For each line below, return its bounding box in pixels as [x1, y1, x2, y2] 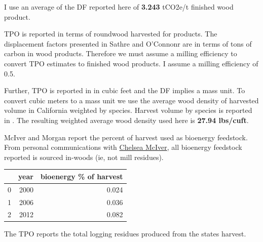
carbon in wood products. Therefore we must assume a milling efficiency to [4, 48, 237, 59]
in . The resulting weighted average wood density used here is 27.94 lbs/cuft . [4, 114, 249, 125]
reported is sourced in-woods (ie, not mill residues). [4, 151, 164, 162]
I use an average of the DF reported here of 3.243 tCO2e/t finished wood [4, 2, 234, 12]
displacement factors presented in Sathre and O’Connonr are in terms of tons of [4, 38, 252, 49]
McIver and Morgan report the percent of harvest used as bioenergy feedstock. [4, 132, 248, 142]
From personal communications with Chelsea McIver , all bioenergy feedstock [4, 142, 242, 152]
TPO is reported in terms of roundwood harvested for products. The [4, 28, 217, 39]
